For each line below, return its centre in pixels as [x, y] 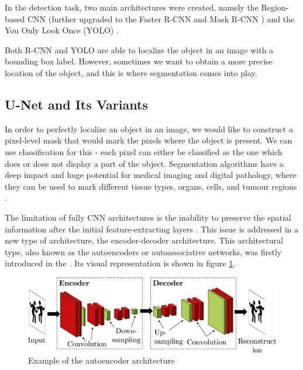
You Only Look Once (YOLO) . [62, 30]
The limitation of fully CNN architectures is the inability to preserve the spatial [148, 217]
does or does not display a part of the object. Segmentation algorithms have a [144, 163]
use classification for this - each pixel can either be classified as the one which [144, 151]
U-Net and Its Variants [76, 104]
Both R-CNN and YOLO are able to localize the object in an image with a [139, 49]
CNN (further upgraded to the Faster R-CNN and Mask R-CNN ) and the [161, 18]
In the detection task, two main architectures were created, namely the [132, 7]
